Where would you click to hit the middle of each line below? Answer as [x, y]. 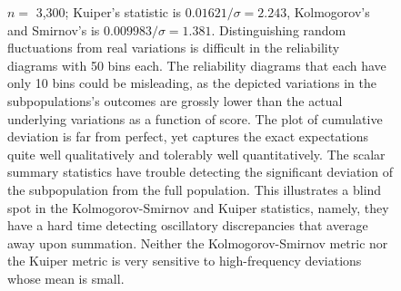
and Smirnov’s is [54, 29]
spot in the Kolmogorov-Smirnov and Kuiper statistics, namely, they [198, 207]
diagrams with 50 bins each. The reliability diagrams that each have [197, 65]
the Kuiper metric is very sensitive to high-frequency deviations [185, 261]
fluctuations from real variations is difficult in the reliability [174, 48]
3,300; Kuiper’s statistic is [109, 12]
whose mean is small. [66, 278]
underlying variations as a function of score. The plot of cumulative [195, 118]
